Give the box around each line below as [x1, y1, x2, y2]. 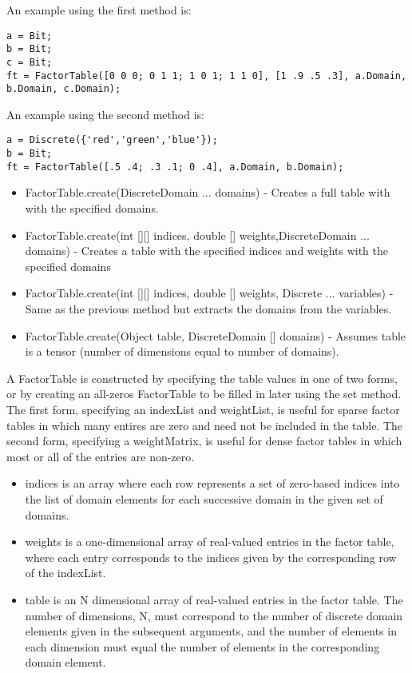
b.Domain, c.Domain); [6, 83, 121, 95]
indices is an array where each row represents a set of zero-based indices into [25, 475, 400, 492]
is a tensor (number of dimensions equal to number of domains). [25, 343, 339, 360]
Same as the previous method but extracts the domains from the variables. [25, 301, 392, 317]
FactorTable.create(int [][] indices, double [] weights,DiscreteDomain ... [25, 226, 370, 243]
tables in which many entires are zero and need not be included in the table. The [6, 416, 403, 433]
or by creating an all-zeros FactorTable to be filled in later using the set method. [6, 385, 402, 402]
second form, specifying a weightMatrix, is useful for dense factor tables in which [6, 432, 402, 449]
